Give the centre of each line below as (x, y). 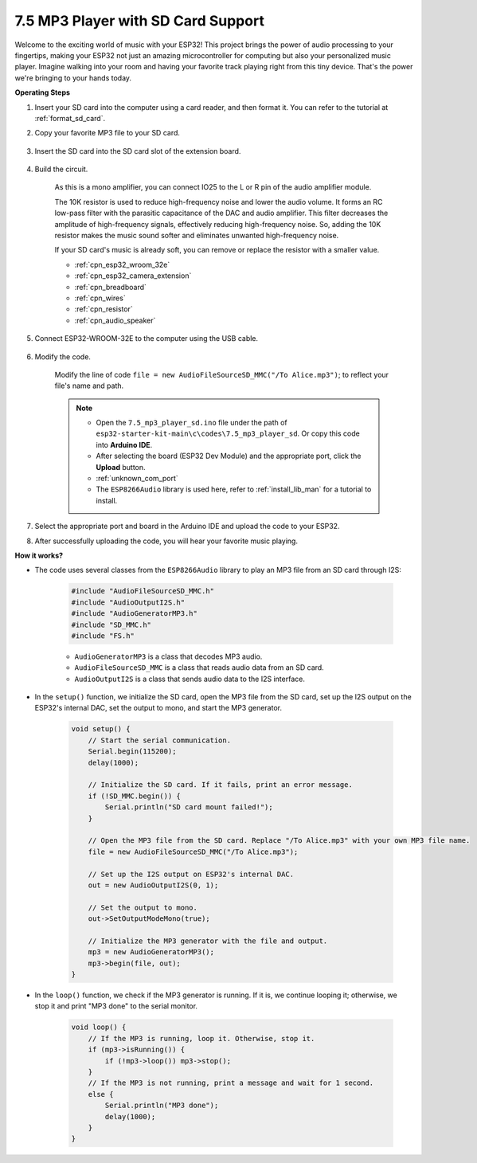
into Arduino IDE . (124, 444)
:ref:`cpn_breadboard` (111, 287)
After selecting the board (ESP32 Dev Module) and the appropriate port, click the (229, 456)
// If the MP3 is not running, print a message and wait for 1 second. (231, 1083)
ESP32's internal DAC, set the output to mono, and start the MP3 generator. (158, 708)
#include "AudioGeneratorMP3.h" (135, 614)
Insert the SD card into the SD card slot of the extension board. (138, 151)
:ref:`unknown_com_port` (137, 479)
